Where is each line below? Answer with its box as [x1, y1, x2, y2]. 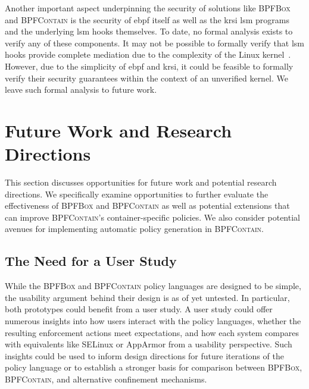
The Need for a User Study [5, 252, 177, 270]
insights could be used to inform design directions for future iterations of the [5, 349, 284, 362]
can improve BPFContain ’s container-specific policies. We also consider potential [5, 211, 300, 223]
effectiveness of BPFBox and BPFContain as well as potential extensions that [5, 199, 290, 212]
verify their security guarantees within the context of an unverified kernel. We [5, 71, 289, 84]
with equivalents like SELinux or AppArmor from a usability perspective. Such [5, 338, 292, 350]
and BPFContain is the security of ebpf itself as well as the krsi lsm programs [5, 13, 289, 26]
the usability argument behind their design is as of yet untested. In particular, [5, 291, 290, 303]
